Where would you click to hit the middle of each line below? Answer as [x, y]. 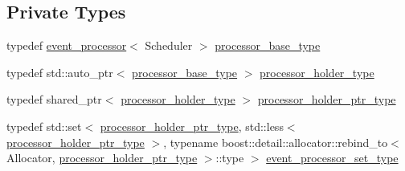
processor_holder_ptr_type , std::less [192, 126]
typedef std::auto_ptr [60, 72]
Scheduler [169, 45]
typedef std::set [44, 126]
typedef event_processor [67, 45]
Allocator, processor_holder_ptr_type [102, 158]
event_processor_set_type [332, 158]
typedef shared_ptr [54, 99]
